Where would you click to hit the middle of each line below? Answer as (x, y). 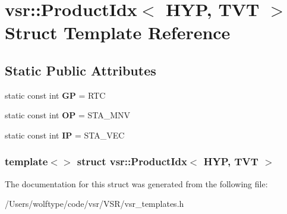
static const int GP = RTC (55, 95)
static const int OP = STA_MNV (68, 115)
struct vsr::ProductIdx (132, 161)
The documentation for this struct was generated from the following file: (136, 183)
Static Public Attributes (81, 70)
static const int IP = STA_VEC (65, 135)
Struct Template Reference (118, 32)
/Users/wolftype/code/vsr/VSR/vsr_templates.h (94, 204)
